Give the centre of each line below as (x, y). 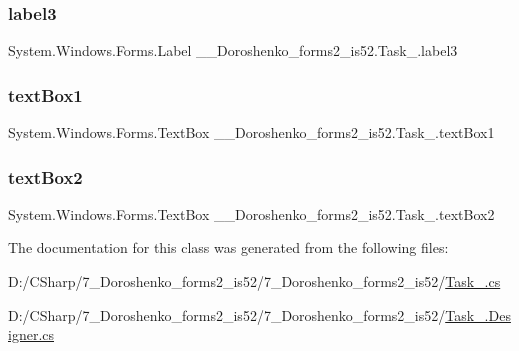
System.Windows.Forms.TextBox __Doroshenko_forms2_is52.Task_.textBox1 (251, 132)
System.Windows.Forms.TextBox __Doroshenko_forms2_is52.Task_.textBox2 (251, 213)
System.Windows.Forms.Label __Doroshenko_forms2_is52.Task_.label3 (233, 50)
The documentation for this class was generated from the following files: (228, 247)
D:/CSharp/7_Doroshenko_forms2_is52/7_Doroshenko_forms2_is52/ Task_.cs (254, 281)
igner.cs (31, 334)
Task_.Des (478, 314)
